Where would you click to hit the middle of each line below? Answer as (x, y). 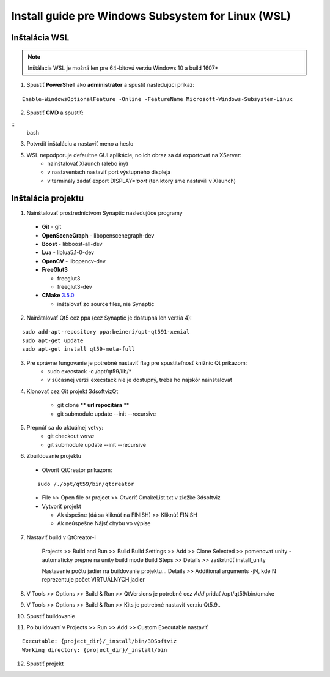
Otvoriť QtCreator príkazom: (77, 470)
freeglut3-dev (75, 286)
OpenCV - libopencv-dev (74, 261)
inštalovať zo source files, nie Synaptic (106, 304)
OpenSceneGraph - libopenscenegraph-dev (98, 235)
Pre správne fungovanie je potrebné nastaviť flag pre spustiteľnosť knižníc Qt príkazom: (137, 363)
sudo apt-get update (53, 340)
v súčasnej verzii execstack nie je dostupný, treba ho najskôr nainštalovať (140, 380)
